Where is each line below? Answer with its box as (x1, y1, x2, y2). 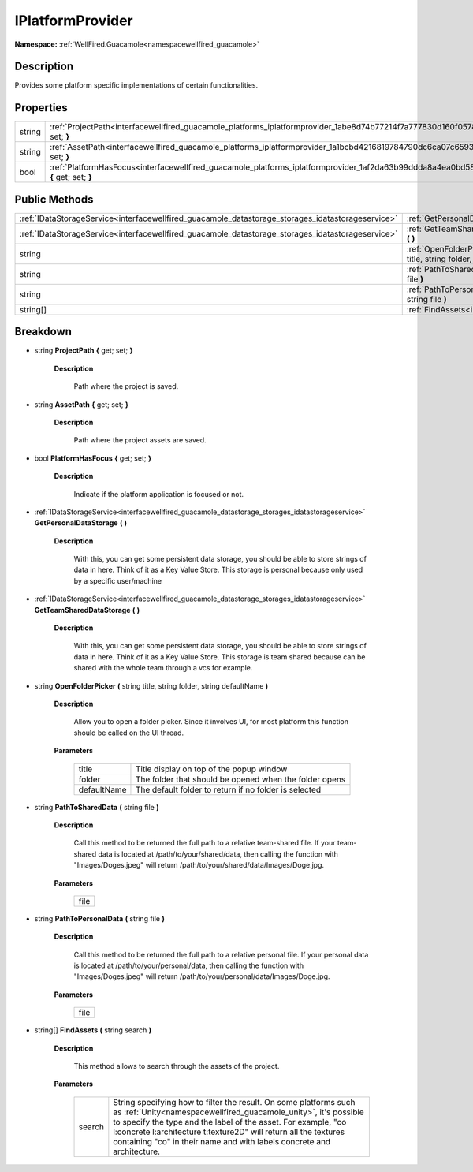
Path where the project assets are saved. (73, 435, 207, 445)
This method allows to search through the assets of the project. (73, 1062, 280, 1071)
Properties (14, 101, 68, 114)
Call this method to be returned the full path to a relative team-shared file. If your (73, 838, 336, 848)
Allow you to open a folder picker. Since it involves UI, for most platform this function (73, 717, 349, 726)
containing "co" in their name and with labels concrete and (113, 1136, 331, 1147)
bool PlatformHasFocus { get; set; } (34, 453, 152, 463)
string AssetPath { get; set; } (34, 399, 129, 409)
